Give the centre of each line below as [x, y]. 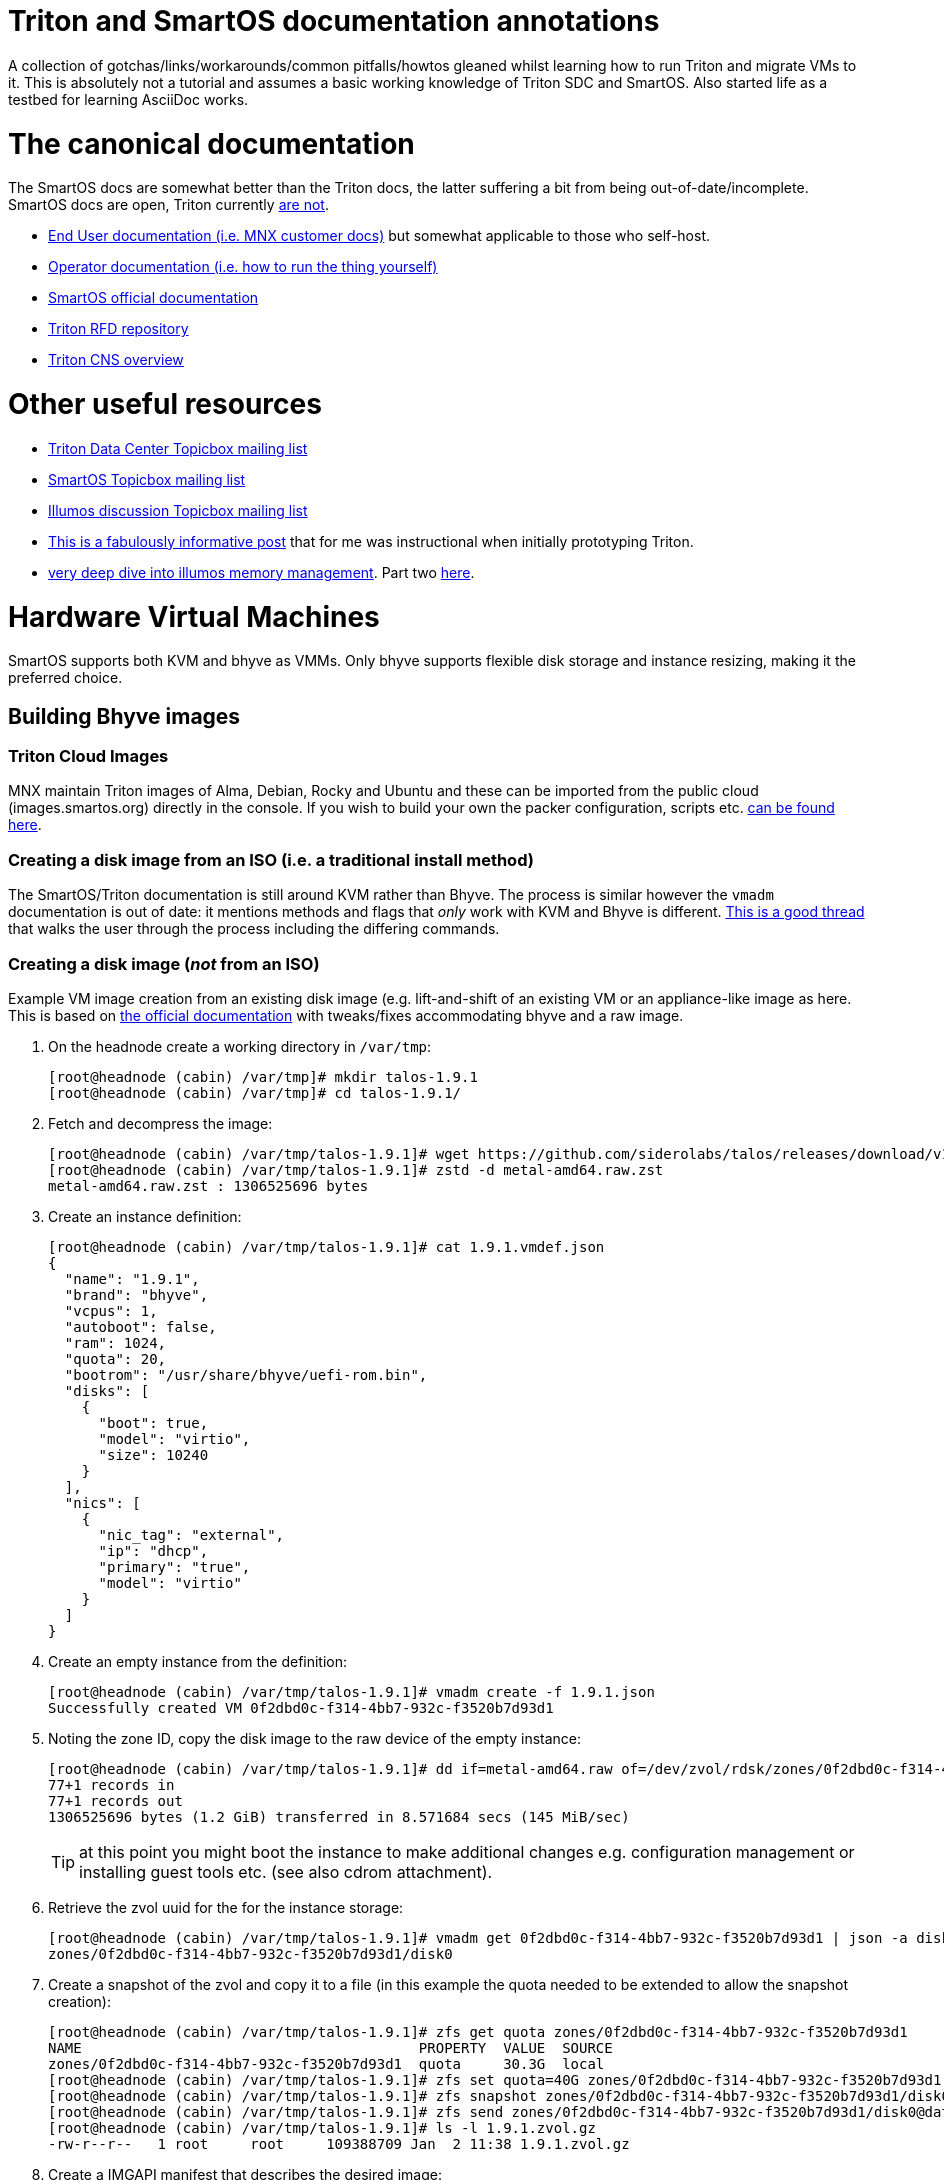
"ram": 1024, [115, 1342]
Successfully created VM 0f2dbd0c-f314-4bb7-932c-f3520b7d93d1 [301, 1707]
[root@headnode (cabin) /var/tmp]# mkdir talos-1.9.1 [263, 1076]
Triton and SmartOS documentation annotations [334, 21]
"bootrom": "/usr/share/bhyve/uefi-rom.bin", [246, 1374]
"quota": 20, [115, 1358]
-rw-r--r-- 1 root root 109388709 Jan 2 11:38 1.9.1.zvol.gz [339, 2143]
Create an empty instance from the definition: [198, 1661]
